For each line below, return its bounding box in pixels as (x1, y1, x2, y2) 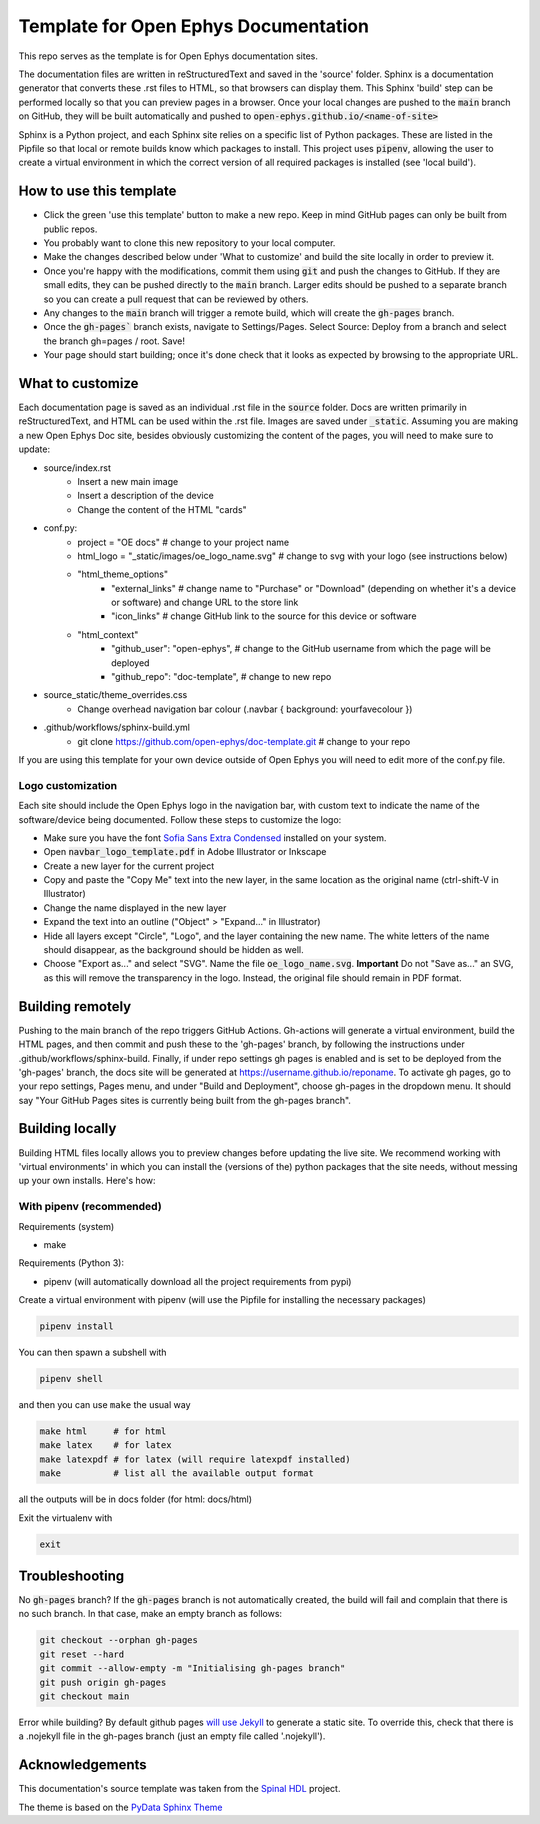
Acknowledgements (18, 1756, 147, 1774)
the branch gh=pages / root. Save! (43, 335, 185, 347)
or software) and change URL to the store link (111, 596, 299, 609)
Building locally (18, 1120, 117, 1137)
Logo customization (18, 778, 118, 792)
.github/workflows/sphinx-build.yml (43, 721, 190, 734)
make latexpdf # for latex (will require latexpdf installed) (39, 1453, 351, 1465)
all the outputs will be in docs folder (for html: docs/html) (18, 1493, 253, 1505)
